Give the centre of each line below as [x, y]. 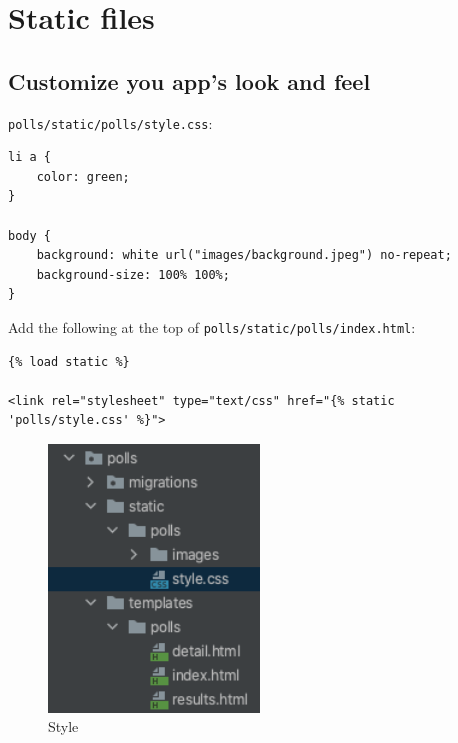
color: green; [83, 176]
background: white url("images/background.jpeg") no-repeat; [244, 255]
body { [29, 235]
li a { [29, 157]
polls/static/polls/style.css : [110, 122]
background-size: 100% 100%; [133, 274]
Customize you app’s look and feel [189, 80]
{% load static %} [69, 361]
